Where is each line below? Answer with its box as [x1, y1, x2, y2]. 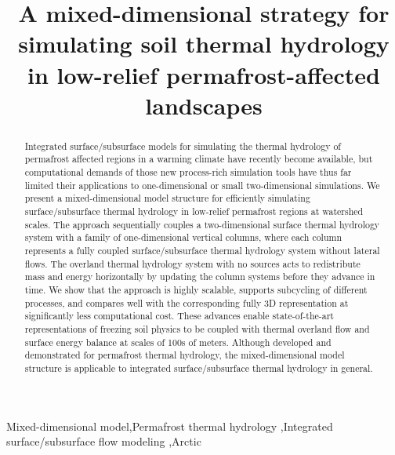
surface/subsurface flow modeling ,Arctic [6, 433, 201, 450]
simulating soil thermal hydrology [18, 27, 390, 60]
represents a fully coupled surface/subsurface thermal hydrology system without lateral [24, 243, 380, 257]
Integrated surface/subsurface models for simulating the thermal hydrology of [24, 139, 341, 152]
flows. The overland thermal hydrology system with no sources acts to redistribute [24, 257, 361, 270]
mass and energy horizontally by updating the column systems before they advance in [24, 270, 375, 283]
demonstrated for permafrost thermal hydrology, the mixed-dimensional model [24, 348, 345, 362]
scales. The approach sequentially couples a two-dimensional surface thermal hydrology [24, 217, 380, 231]
